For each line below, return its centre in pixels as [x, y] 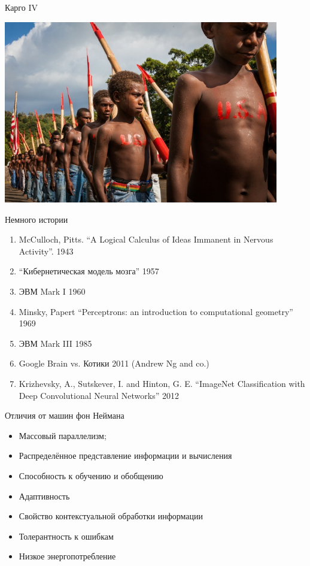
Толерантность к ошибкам [66, 536]
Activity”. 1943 [46, 251]
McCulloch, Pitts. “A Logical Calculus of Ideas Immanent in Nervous [146, 239]
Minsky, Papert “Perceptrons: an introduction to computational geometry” [156, 311]
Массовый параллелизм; [63, 435]
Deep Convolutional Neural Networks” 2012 [99, 395]
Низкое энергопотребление [67, 556]
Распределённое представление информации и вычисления [125, 455]
